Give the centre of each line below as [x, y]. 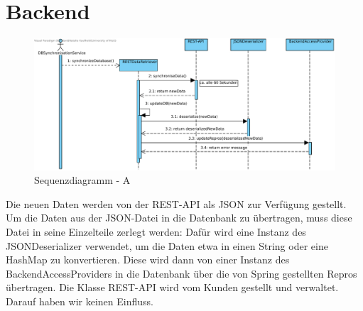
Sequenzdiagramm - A [82, 180]
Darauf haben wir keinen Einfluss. [80, 301]
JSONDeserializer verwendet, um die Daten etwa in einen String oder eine [167, 245]
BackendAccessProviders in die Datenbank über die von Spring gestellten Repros [181, 273]
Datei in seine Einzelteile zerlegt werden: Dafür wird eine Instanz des [156, 231]
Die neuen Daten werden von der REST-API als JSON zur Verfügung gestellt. [176, 203]
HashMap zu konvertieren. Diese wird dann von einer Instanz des [148, 260]
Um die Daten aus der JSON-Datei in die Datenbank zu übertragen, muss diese [179, 218]
